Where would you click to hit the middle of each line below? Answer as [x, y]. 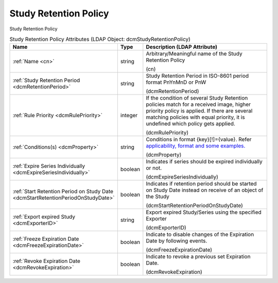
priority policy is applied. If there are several [199, 111]
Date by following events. [177, 241]
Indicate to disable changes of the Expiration [200, 235]
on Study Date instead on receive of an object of [205, 190]
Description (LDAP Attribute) [182, 47]
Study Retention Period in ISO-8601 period [197, 76]
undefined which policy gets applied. [190, 124]
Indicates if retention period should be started [201, 184]
